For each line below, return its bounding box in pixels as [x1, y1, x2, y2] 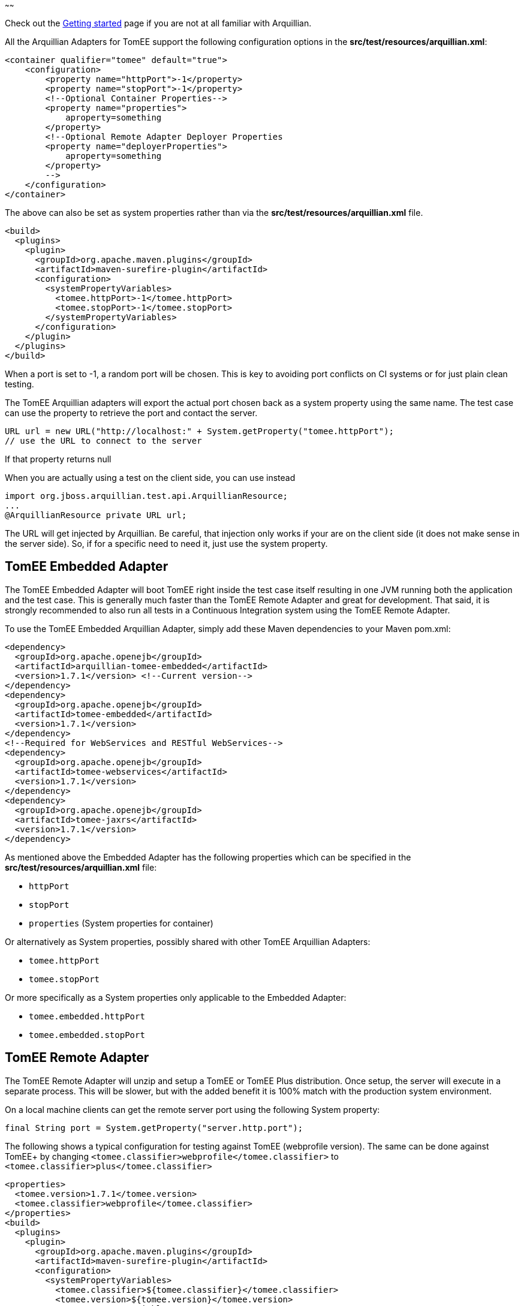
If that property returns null [5, 454, 112, 464]
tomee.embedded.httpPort [29, 1011, 145, 1021]
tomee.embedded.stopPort [29, 1030, 145, 1040]
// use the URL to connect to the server [5, 436, 202, 446]
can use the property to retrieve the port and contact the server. [5, 408, 258, 418]
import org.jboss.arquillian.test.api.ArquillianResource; [5, 491, 288, 501]
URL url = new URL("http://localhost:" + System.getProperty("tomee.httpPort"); [5, 426, 394, 436]
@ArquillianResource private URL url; [5, 510, 187, 520]
